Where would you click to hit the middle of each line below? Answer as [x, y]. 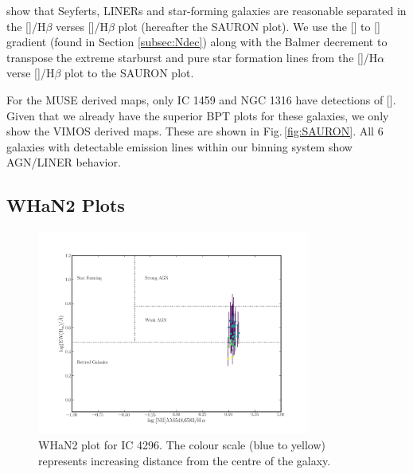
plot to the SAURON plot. [129, 73]
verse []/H [31, 73]
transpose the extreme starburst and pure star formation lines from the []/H [192, 57]
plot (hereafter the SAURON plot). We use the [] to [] [249, 26]
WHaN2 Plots [66, 205]
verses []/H [82, 26]
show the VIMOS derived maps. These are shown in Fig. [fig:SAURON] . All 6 [195, 131]
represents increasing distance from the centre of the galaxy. [185, 460]
